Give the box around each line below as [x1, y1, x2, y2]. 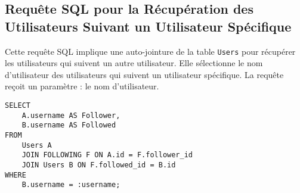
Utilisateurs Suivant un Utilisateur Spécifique [5, 17, 292, 35]
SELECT [5, 101, 30, 110]
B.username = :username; [21, 180, 120, 189]
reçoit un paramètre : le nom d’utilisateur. [5, 80, 159, 92]
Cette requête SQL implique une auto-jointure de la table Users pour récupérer [5, 45, 296, 57]
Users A [21, 141, 52, 150]
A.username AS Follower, [21, 111, 120, 120]
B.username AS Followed [21, 121, 116, 130]
